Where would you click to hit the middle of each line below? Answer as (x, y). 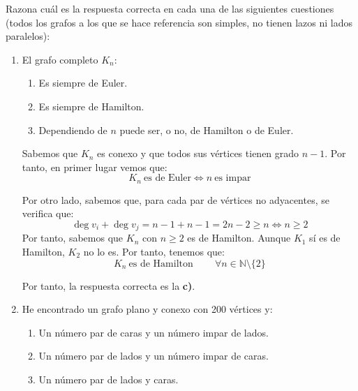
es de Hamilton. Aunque (239, 238)
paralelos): (28, 36)
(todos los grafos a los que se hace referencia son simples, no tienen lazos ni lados (179, 22)
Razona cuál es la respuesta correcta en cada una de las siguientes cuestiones (170, 8)
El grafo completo (60, 59)
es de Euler (167, 178)
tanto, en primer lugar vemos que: (95, 167)
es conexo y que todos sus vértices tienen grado (198, 153)
